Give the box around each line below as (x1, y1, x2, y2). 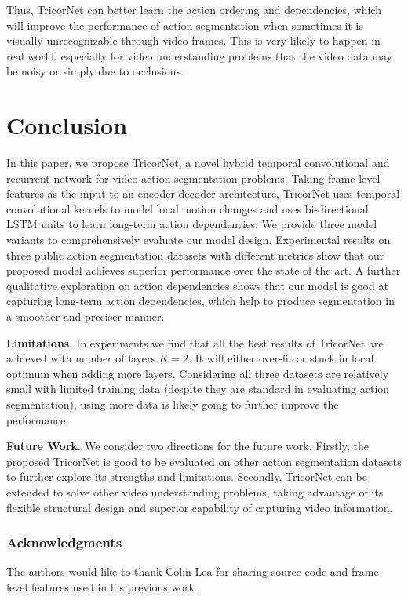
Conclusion (6, 109, 128, 141)
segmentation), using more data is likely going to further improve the (6, 396, 339, 412)
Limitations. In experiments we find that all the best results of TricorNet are (6, 334, 384, 351)
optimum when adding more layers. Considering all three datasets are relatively (6, 365, 389, 381)
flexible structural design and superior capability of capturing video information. (6, 499, 393, 515)
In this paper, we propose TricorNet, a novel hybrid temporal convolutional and (6, 155, 390, 171)
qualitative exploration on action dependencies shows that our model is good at (6, 277, 388, 293)
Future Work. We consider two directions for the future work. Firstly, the (6, 438, 369, 454)
